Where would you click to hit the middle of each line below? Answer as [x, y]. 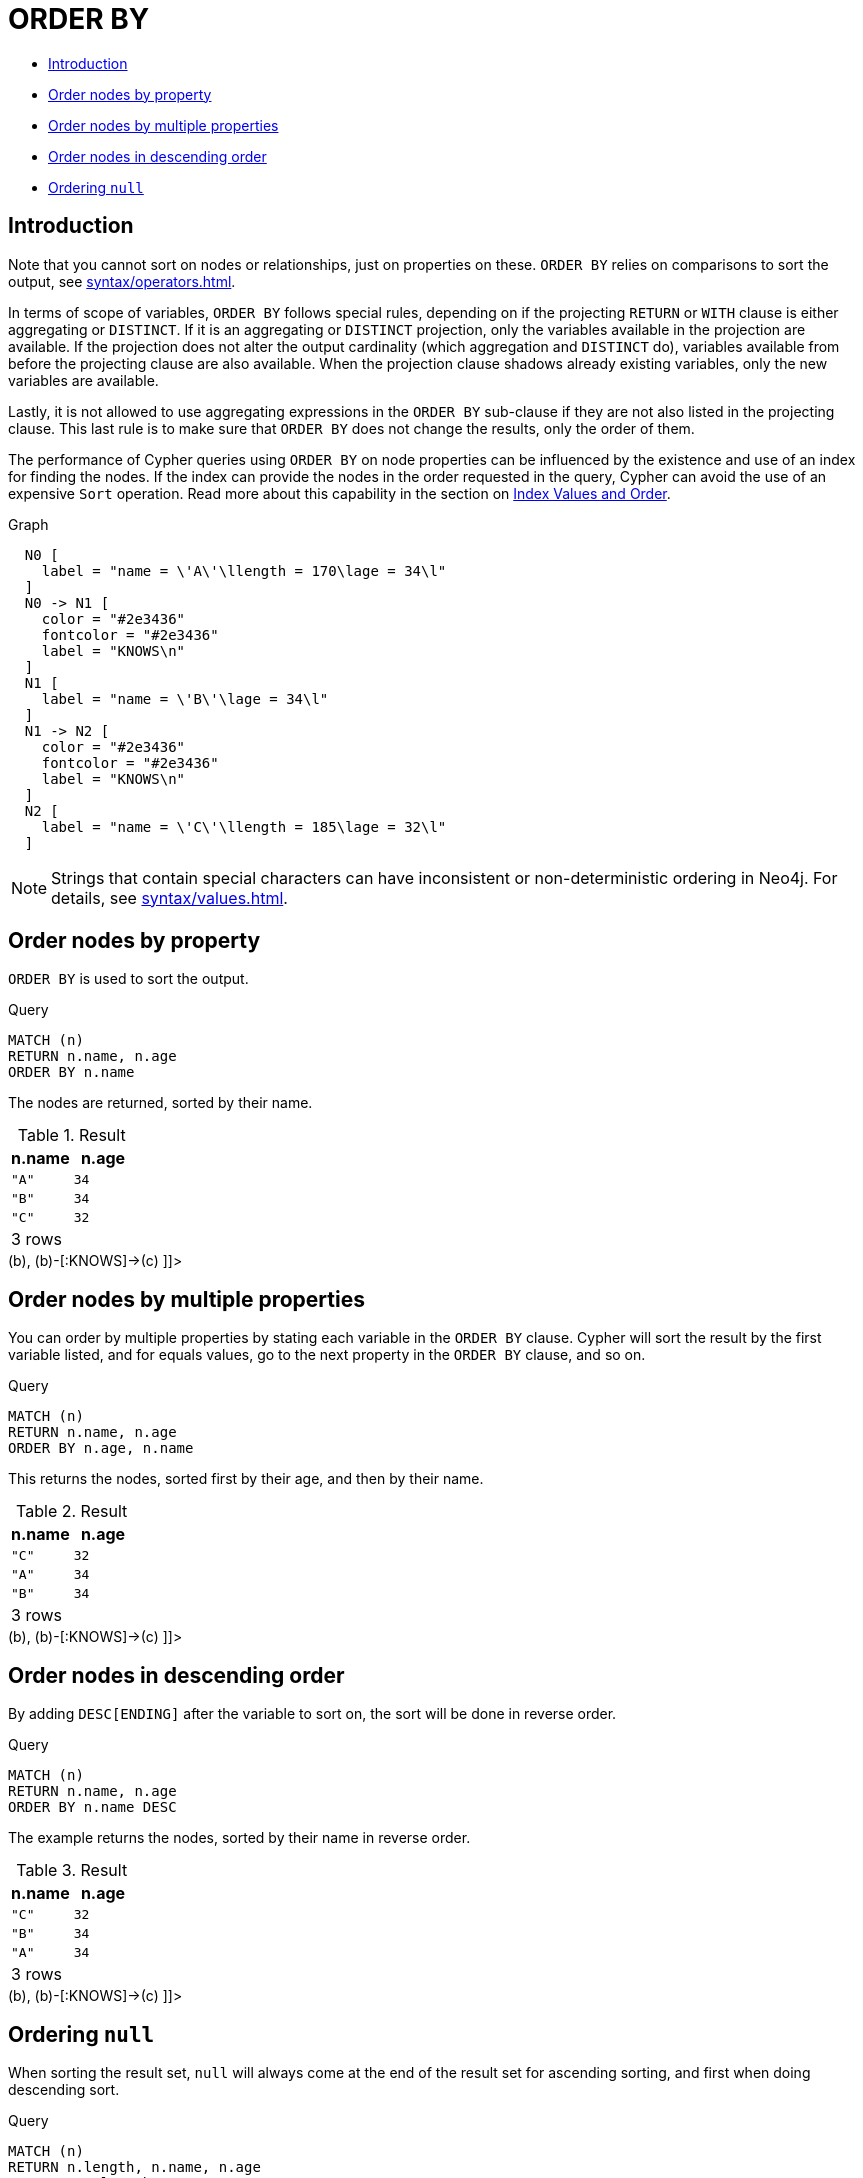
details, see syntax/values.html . [169, 897]
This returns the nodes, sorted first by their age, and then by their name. [246, 1479]
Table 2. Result [72, 1511]
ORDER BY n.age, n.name [101, 1448]
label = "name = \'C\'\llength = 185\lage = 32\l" [244, 826]
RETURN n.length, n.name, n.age [134, 2166]
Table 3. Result [72, 1870]
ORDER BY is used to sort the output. [128, 979]
